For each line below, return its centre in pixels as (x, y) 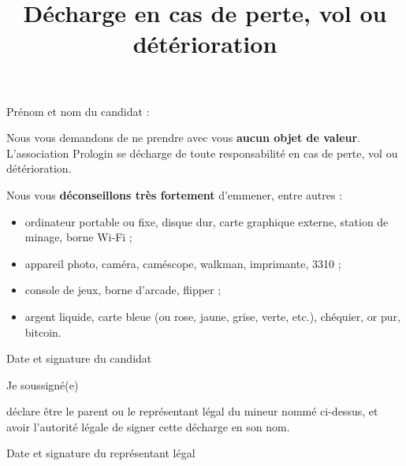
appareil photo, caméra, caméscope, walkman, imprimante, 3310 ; (183, 263)
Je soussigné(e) (43, 384)
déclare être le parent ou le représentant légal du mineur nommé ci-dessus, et (192, 411)
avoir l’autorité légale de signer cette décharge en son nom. (148, 426)
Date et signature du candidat (79, 358)
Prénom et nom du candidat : (78, 111)
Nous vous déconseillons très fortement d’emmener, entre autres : (175, 194)
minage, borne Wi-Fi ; (78, 237)
